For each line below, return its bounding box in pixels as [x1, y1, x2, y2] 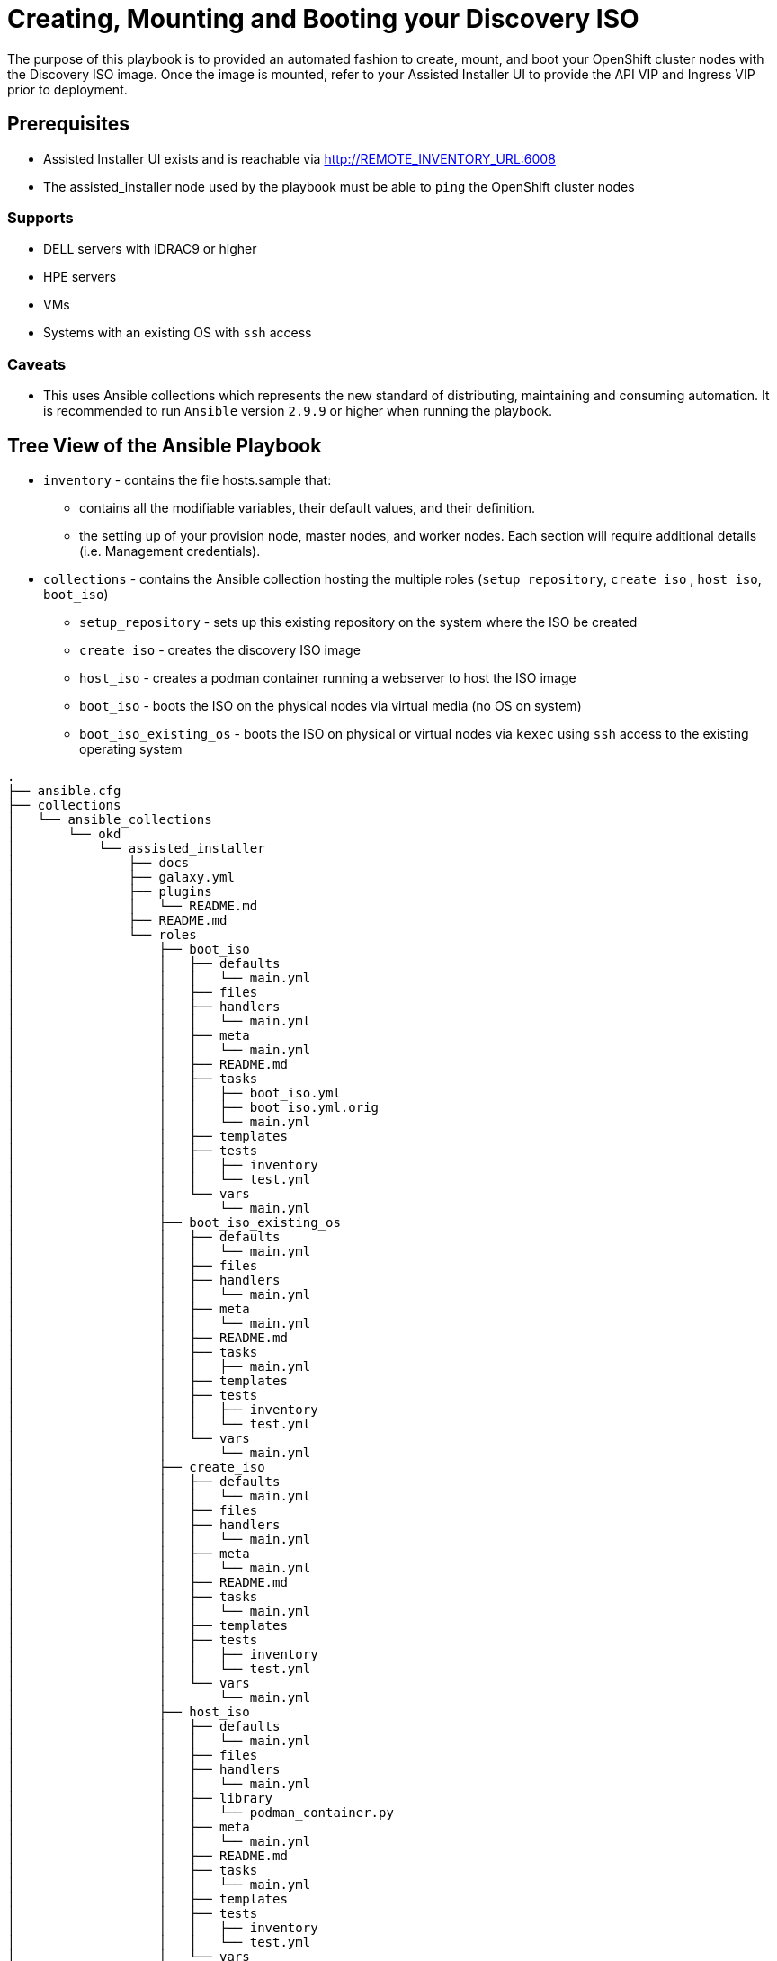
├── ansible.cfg [7, 783, 121, 798]
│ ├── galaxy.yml [7, 869, 235, 884]
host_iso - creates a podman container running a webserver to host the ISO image [79, 669, 576, 685]
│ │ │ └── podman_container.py [7, 1804, 394, 1820]
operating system [79, 740, 183, 757]
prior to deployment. [7, 81, 128, 97]
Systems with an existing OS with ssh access [43, 325, 312, 341]
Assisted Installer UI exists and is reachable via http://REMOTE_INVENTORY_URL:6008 [43, 150, 556, 166]
